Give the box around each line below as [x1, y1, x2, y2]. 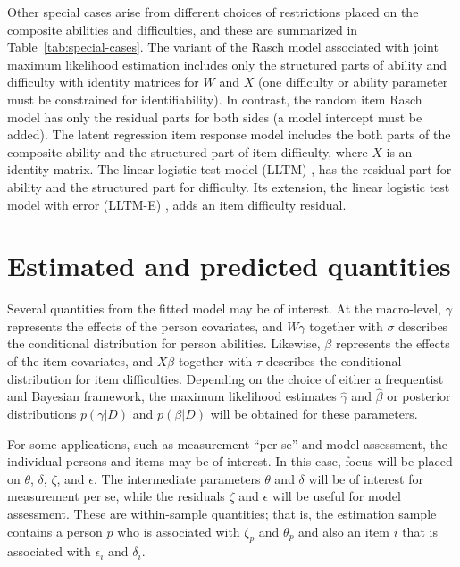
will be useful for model [272, 487, 401, 505]
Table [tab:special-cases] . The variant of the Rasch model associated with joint [7, 38, 439, 56]
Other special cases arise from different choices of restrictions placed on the [7, 3, 419, 21]
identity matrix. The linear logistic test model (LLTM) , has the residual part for [7, 160, 452, 179]
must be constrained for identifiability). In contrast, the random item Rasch [7, 89, 422, 108]
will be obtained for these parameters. [210, 404, 418, 423]
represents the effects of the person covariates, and [7, 316, 283, 335]
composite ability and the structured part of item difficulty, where [7, 142, 368, 161]
